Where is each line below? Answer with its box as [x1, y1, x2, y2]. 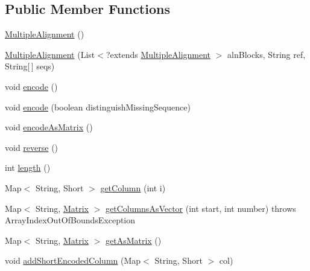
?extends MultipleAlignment [106, 48, 211, 60]
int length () [5, 161, 51, 174]
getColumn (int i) [100, 181, 166, 194]
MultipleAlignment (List [5, 48, 95, 60]
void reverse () [5, 141, 59, 153]
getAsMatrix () [105, 234, 162, 246]
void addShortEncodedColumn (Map [5, 254, 141, 267]
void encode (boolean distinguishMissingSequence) [5, 100, 191, 113]
